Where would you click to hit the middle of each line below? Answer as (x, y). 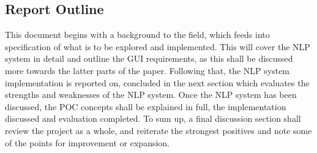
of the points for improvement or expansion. (88, 142)
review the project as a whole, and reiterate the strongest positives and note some (158, 130)
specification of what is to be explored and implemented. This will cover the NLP (158, 46)
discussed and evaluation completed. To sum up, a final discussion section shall (153, 118)
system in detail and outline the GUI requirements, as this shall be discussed (149, 58)
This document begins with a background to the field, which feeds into (137, 35)
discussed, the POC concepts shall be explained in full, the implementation (146, 106)
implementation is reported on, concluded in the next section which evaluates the (157, 82)
